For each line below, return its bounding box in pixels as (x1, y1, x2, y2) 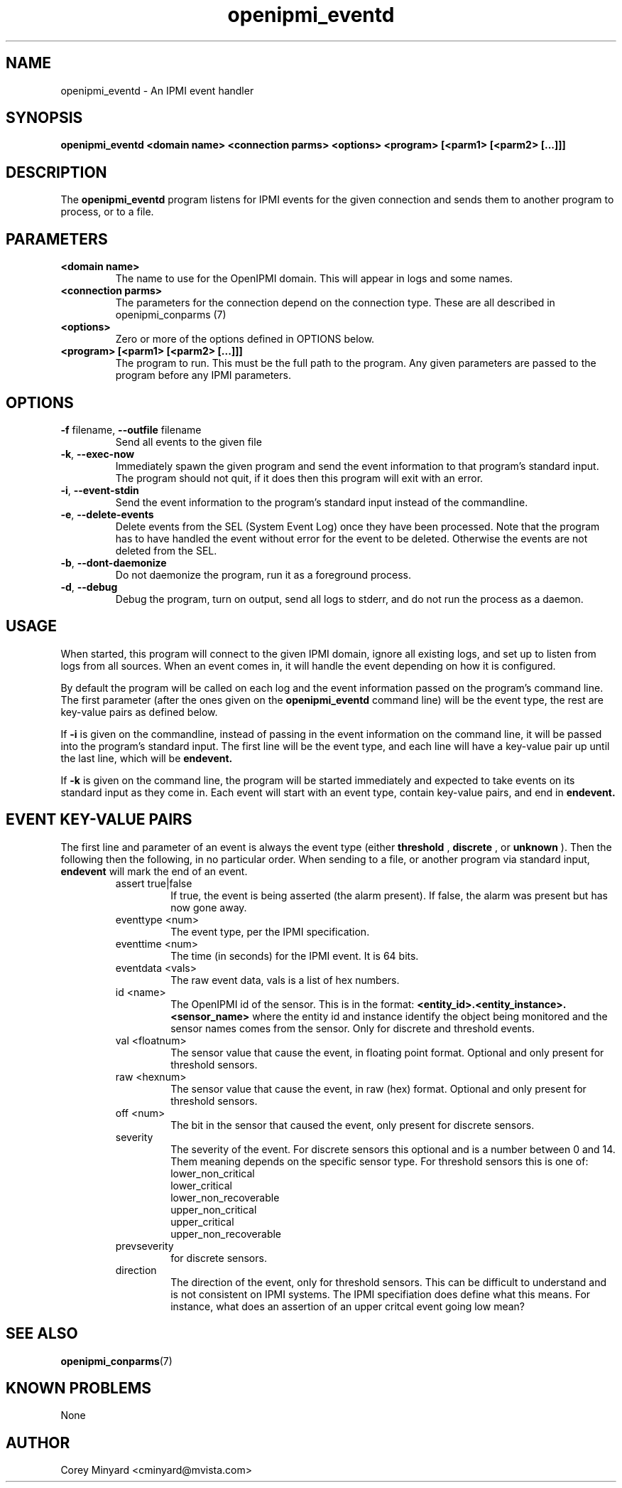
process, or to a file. (60, 205, 154, 218)
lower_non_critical (170, 1167, 255, 1179)
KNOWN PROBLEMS (6, 1379, 151, 1397)
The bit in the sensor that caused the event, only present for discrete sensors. (170, 1118, 535, 1131)
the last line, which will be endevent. (60, 751, 233, 764)
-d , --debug (60, 580, 118, 593)
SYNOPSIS (6, 109, 83, 127)
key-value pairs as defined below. (60, 705, 218, 718)
